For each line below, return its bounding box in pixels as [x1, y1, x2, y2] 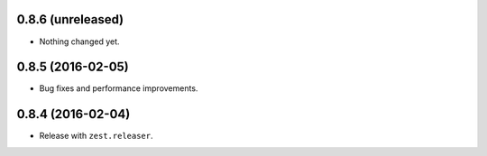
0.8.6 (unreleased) [16, 12, 124, 27]
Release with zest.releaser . [39, 131, 153, 142]
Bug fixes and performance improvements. [39, 83, 198, 94]
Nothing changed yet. [39, 36, 121, 47]
